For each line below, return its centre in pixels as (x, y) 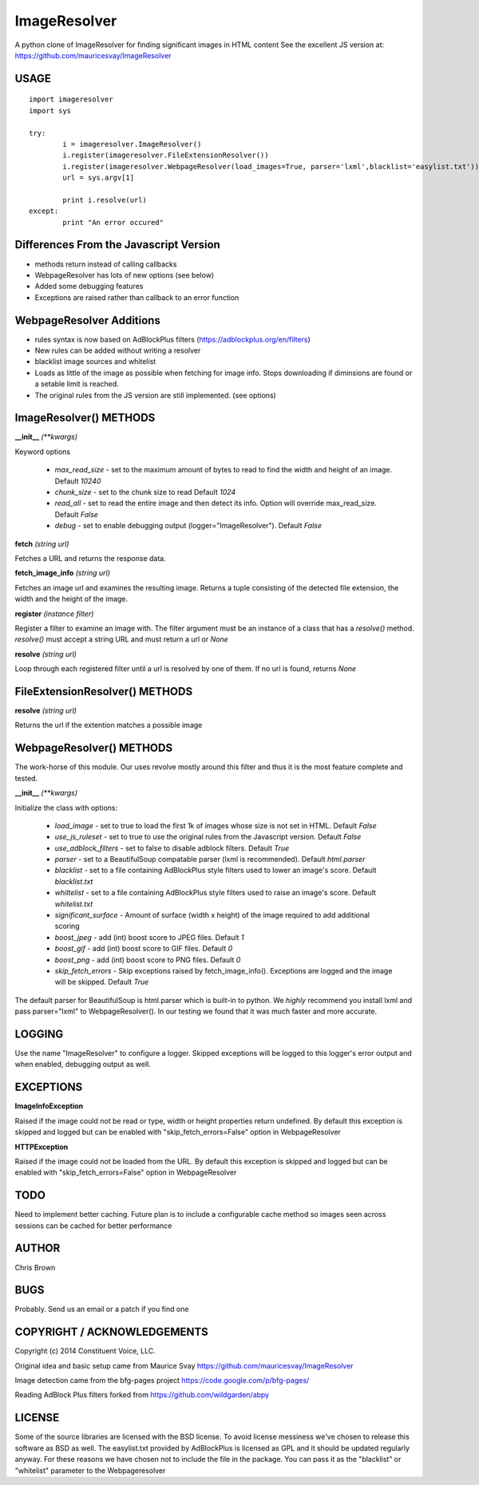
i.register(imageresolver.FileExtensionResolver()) (166, 155)
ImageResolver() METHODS (85, 418)
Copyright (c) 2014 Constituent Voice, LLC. (85, 1351)
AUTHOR (38, 1248)
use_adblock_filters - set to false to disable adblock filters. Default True (172, 848)
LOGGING (39, 1034)
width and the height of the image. (71, 599)
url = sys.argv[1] (99, 178)
